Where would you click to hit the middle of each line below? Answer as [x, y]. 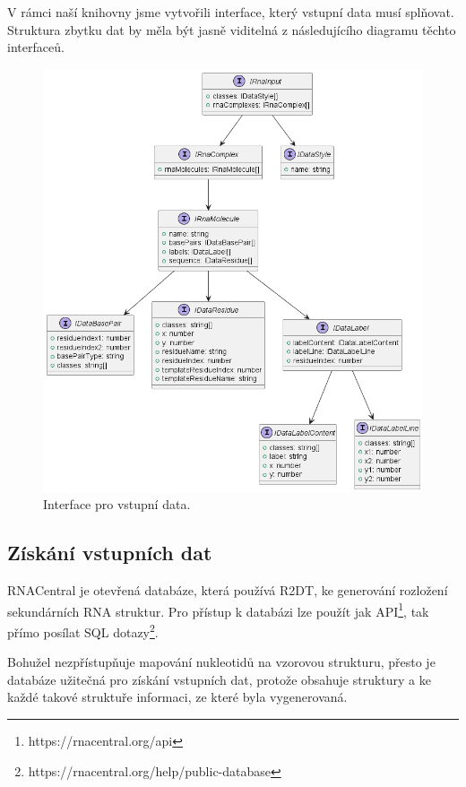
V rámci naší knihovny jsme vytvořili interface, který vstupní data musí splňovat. [231, 12]
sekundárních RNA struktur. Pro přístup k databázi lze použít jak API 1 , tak [218, 610]
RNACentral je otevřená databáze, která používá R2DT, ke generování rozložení [228, 590]
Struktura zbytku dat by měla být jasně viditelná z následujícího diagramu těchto [232, 29]
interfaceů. [36, 47]
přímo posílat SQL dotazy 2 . [83, 630]
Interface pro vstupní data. [117, 504]
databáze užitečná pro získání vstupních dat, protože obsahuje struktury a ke [219, 679]
